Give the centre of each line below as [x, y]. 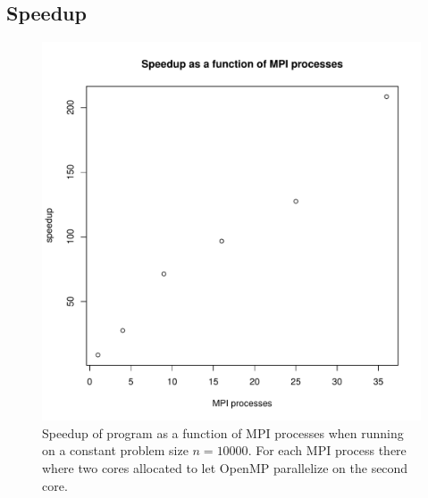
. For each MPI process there [327, 450]
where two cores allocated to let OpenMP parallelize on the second [225, 467]
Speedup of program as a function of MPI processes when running [223, 432]
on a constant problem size [115, 450]
